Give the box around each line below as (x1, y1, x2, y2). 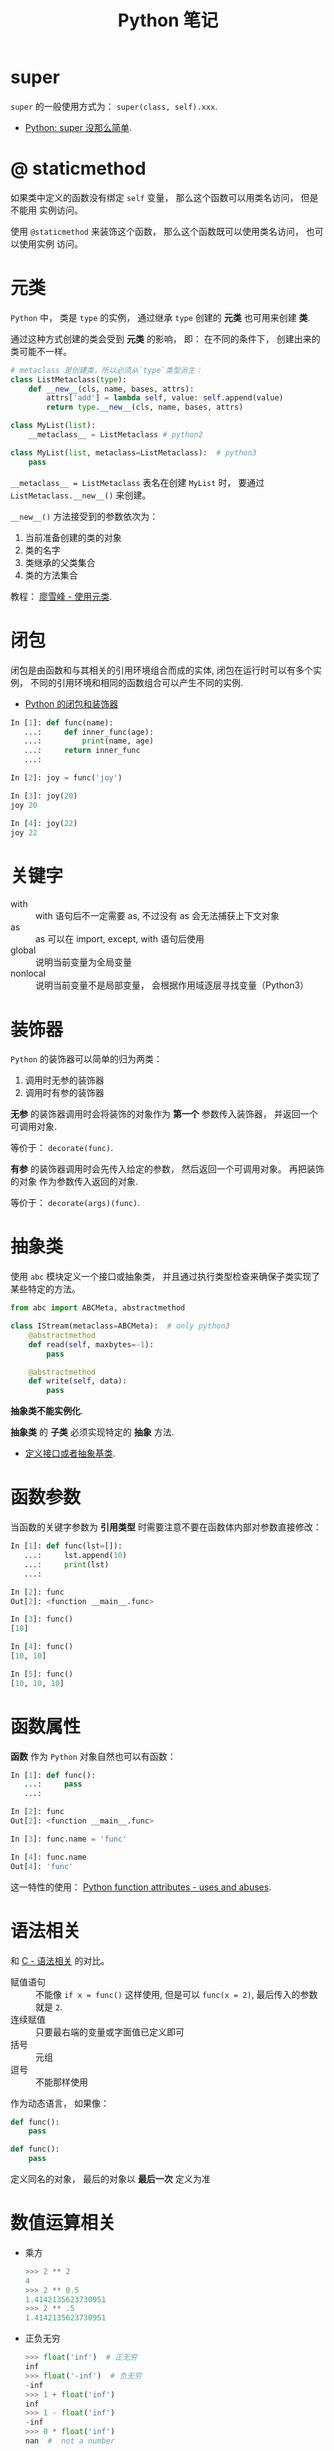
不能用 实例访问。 (10, 204, 83, 216)
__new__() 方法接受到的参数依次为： (10, 510, 159, 522)
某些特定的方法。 (10, 1283, 81, 1295)
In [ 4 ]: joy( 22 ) (10, 818, 78, 828)
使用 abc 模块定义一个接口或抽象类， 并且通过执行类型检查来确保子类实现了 (10, 1271, 321, 1283)
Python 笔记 (117, 9, 219, 32)
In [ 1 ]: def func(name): (10, 717, 114, 728)
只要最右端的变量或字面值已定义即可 (35, 2026, 185, 2038)
